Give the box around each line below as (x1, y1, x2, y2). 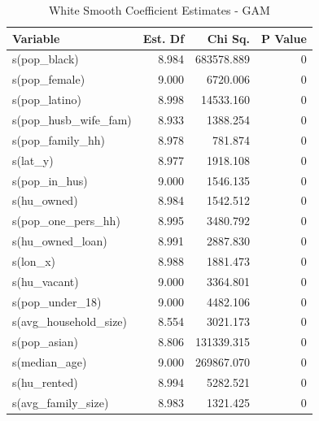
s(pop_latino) (12, 91, 81, 108)
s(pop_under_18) (12, 293, 102, 310)
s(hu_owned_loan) (12, 232, 107, 250)
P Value (261, 29, 307, 46)
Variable (12, 29, 60, 46)
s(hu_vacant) (12, 272, 79, 289)
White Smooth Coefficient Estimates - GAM (48, 2, 270, 18)
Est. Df (142, 29, 185, 46)
